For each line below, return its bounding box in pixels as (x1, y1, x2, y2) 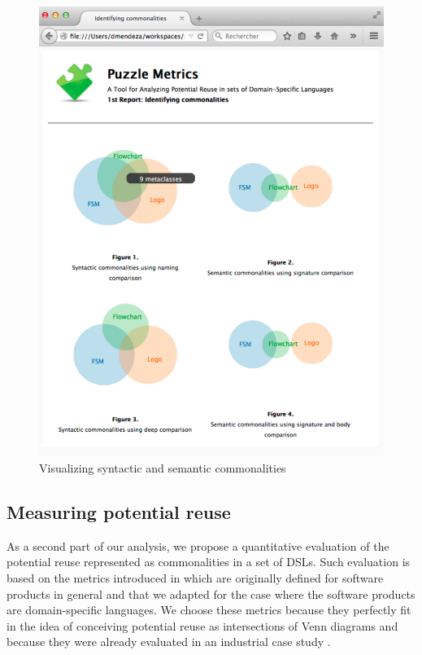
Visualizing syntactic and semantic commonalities (39, 459, 286, 476)
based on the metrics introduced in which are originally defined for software (7, 569, 384, 586)
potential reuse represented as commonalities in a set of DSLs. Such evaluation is (7, 553, 411, 570)
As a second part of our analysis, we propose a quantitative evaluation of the (7, 537, 389, 554)
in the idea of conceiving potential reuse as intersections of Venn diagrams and (7, 617, 398, 634)
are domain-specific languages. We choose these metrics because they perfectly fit (7, 601, 411, 618)
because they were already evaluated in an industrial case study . (7, 633, 331, 650)
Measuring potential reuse (7, 499, 231, 524)
